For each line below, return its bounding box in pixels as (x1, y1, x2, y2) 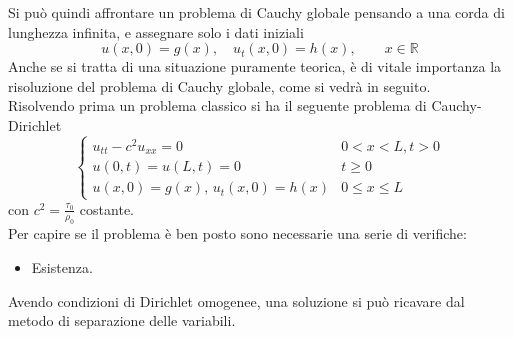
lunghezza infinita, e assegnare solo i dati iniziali (8, 21, 304, 42)
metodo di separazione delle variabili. (8, 310, 236, 331)
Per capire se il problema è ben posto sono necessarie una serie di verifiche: (8, 223, 467, 244)
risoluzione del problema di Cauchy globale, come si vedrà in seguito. (8, 75, 431, 96)
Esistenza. (31, 257, 93, 278)
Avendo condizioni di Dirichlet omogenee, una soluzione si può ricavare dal (8, 290, 465, 311)
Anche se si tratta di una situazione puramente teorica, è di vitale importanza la (8, 56, 502, 77)
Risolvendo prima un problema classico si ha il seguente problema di (8, 95, 427, 116)
